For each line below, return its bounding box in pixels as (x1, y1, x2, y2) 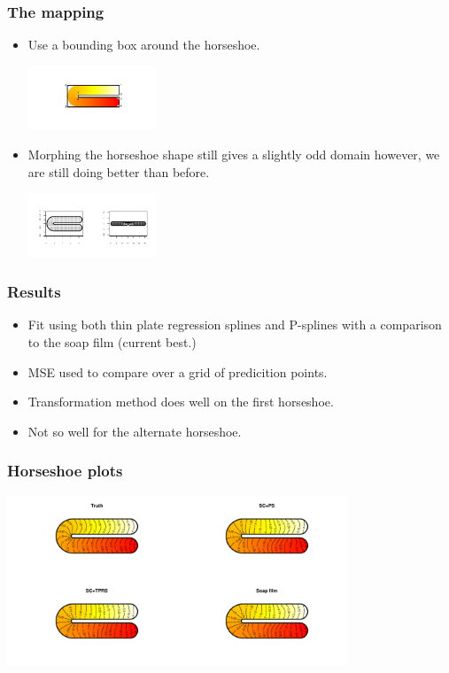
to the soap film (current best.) (27, 333, 197, 351)
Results (7, 281, 61, 303)
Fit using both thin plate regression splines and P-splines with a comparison (27, 315, 442, 334)
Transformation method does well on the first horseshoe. (27, 392, 334, 411)
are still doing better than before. (27, 163, 210, 181)
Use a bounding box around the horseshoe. (27, 35, 260, 54)
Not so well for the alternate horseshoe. (27, 422, 242, 440)
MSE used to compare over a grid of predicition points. (27, 362, 328, 381)
